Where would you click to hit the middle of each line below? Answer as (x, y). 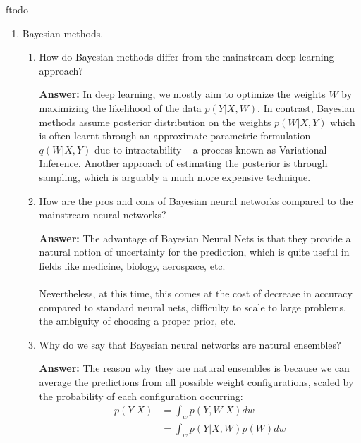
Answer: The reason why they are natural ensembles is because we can (194, 368)
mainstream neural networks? (103, 214)
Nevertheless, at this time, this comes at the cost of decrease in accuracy (196, 293)
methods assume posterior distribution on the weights (155, 121)
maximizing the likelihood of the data (120, 107)
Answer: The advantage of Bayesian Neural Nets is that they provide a (195, 238)
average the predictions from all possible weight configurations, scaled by (196, 382)
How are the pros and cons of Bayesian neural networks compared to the (196, 200)
